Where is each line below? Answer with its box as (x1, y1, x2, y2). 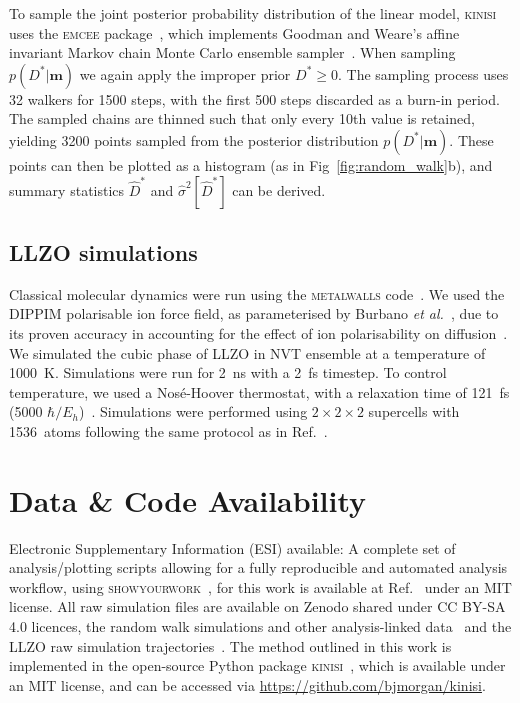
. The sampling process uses (337, 63, 509, 84)
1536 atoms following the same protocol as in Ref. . (9, 420, 328, 441)
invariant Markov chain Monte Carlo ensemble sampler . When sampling (9, 42, 456, 63)
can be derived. (232, 179, 326, 200)
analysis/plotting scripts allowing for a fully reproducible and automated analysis (9, 557, 508, 578)
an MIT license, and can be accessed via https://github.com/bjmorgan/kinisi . (9, 674, 486, 695)
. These (449, 129, 494, 150)
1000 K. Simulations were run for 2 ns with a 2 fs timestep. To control (9, 362, 447, 383)
